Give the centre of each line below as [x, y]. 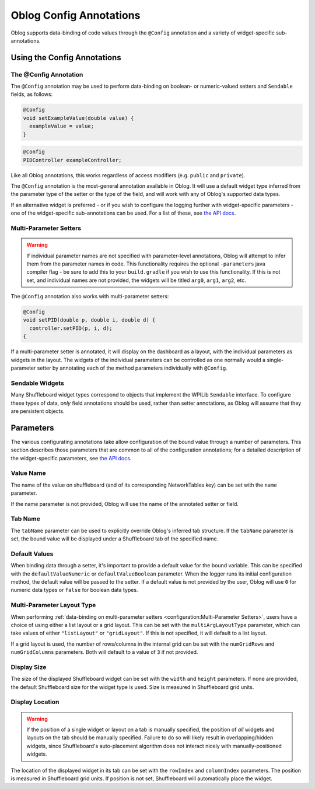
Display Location [35, 702]
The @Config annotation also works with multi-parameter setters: [90, 297]
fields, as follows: [32, 94]
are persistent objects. [38, 411]
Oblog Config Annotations [76, 15]
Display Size [29, 667]
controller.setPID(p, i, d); [71, 328]
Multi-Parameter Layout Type [53, 605]
